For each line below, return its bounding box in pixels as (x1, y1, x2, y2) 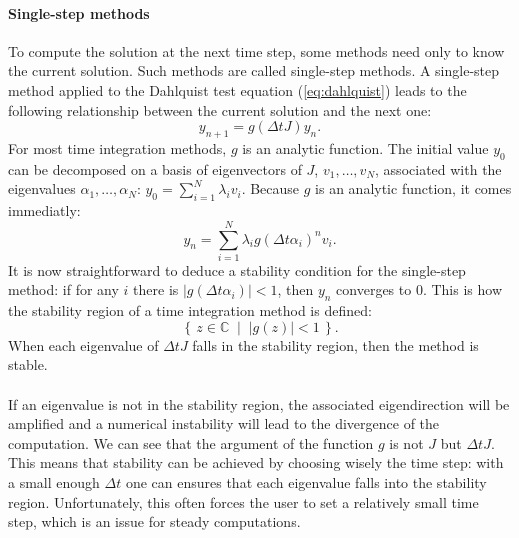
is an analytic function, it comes (315, 178, 512, 199)
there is (133, 279, 179, 300)
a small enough (8, 472, 100, 493)
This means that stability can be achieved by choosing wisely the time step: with (8, 452, 504, 473)
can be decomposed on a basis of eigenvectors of (8, 158, 302, 179)
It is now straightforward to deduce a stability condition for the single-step (8, 259, 466, 280)
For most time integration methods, (8, 137, 227, 158)
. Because (241, 178, 300, 199)
